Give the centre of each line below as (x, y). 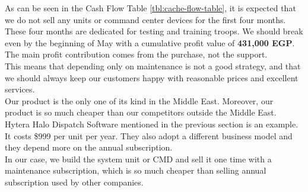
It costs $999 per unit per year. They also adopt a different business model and (149, 135)
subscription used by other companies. (74, 182)
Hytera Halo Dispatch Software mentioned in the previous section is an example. (152, 124)
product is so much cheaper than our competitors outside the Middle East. (141, 112)
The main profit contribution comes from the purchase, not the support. (136, 54)
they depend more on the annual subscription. (89, 147)
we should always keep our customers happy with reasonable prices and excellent (152, 77)
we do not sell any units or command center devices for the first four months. (145, 19)
